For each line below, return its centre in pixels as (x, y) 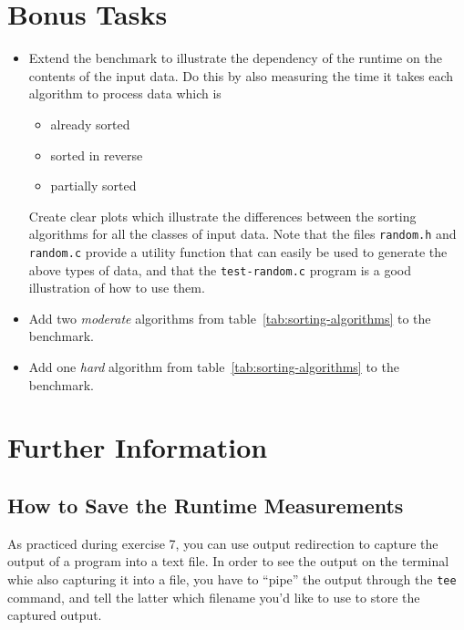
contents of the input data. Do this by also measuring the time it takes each (241, 75)
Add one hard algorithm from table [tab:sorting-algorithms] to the (214, 367)
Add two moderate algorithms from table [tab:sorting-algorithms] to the (230, 318)
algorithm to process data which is (125, 93)
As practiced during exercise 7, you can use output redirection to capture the (223, 543)
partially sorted (93, 186)
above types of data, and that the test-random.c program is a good (220, 269)
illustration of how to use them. (117, 288)
